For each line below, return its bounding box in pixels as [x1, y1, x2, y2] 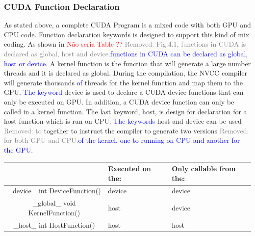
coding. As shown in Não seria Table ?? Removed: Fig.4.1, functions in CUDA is [4, 39, 246, 49]
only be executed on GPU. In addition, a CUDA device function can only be [4, 96, 234, 106]
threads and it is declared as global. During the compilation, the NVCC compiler [4, 68, 248, 78]
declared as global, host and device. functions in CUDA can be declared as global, [4, 49, 248, 58]
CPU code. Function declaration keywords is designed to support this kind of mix [4, 29, 250, 39]
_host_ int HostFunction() [13, 219, 95, 230]
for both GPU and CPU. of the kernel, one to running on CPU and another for [4, 135, 240, 145]
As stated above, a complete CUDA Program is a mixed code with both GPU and [4, 20, 251, 30]
